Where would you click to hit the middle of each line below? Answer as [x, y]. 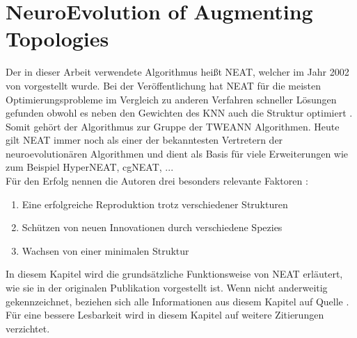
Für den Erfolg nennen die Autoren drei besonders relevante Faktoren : [157, 181]
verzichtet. [28, 328]
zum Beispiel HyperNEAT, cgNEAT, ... [90, 167]
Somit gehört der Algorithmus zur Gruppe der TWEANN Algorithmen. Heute [173, 126]
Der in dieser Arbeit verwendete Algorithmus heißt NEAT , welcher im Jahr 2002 [177, 72]
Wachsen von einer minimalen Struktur [105, 250]
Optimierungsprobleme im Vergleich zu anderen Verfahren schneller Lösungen [171, 99]
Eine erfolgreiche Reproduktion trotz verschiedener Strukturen [155, 204]
